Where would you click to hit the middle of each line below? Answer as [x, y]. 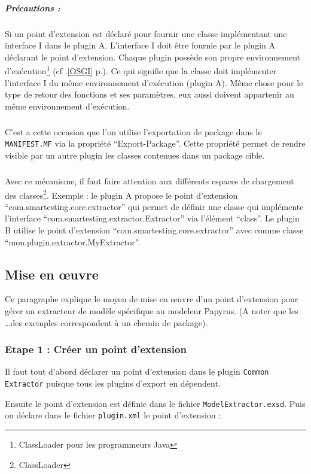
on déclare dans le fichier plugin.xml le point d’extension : [113, 415]
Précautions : [33, 7]
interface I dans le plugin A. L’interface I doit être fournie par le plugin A [140, 45]
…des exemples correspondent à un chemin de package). [106, 322]
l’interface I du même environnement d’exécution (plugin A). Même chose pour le [154, 82]
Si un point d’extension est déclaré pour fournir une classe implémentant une [146, 33]
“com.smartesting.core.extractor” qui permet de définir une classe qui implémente [154, 206]
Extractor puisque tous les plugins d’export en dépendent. [113, 383]
